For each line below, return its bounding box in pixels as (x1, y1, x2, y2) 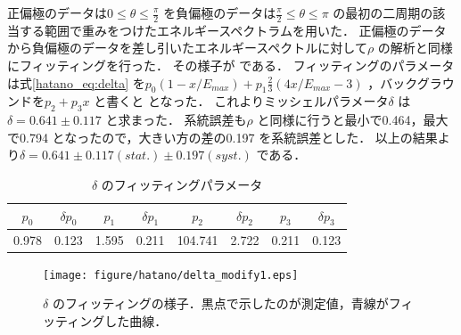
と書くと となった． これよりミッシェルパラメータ (94, 92, 389, 110)
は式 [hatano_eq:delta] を (7, 73, 145, 92)
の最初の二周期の (333, 4, 433, 21)
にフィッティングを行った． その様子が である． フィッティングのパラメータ (7, 56, 455, 75)
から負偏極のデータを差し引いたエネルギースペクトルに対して (7, 38, 367, 57)
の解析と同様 (377, 38, 453, 57)
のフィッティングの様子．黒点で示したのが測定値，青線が (52, 294, 389, 313)
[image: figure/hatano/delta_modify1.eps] (43, 268, 299, 282)
